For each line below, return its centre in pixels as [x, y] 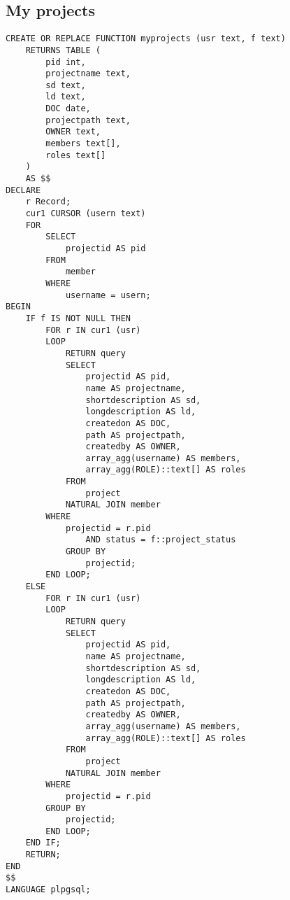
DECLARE [23, 190]
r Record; [48, 202]
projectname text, [88, 74]
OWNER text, [73, 132]
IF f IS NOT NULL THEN [78, 318]
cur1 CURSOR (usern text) [86, 214]
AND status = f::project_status [161, 540]
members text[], [83, 144]
